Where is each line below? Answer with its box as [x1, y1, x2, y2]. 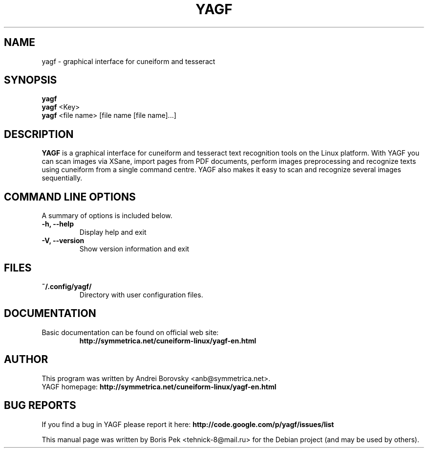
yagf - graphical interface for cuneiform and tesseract [42, 57, 215, 66]
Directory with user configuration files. [79, 290, 203, 299]
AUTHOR [4, 353, 48, 366]
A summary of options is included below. [42, 211, 172, 220]
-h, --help [42, 220, 74, 228]
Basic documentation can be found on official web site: [42, 328, 219, 337]
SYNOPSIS [4, 74, 57, 87]
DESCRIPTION [4, 128, 74, 140]
